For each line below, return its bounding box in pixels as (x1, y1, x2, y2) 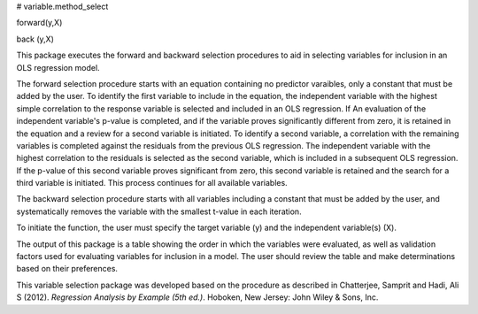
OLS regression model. (16, 62, 101, 73)
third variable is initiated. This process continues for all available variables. (16, 178, 288, 188)
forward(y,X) (16, 18, 63, 28)
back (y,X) (16, 34, 55, 44)
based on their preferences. (16, 264, 119, 274)
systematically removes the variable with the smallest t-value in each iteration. (16, 206, 302, 217)
